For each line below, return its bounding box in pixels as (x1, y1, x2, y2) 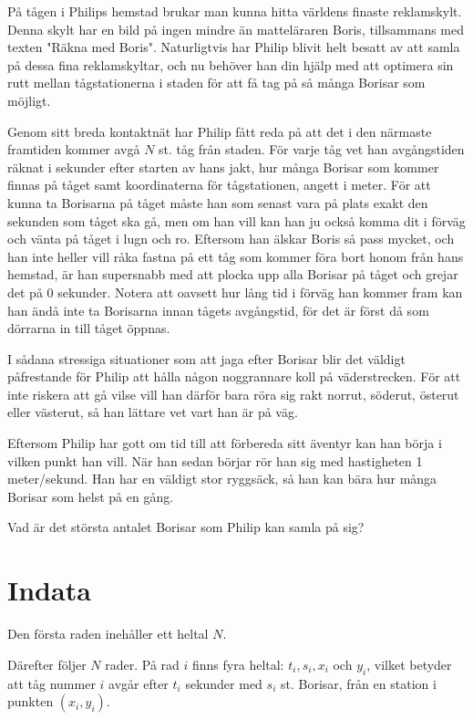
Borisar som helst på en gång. (7, 486, 174, 506)
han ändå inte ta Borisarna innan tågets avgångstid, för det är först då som (7, 300, 429, 319)
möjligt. (7, 90, 51, 110)
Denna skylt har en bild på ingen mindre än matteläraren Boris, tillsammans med (7, 19, 465, 38)
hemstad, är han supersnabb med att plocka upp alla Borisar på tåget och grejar (7, 265, 458, 284)
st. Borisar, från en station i (280, 673, 437, 693)
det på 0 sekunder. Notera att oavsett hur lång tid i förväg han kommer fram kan (7, 282, 463, 301)
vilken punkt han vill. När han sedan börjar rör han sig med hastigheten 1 (7, 451, 423, 470)
